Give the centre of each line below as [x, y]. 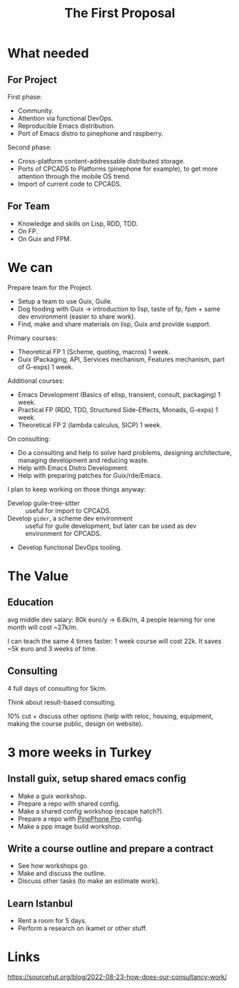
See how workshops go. [53, 866]
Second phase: [30, 147]
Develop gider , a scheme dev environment [70, 518]
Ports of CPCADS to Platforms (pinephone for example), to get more [118, 169]
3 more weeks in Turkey [80, 752]
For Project [32, 80]
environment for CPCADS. [63, 533]
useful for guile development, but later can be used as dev [111, 526]
